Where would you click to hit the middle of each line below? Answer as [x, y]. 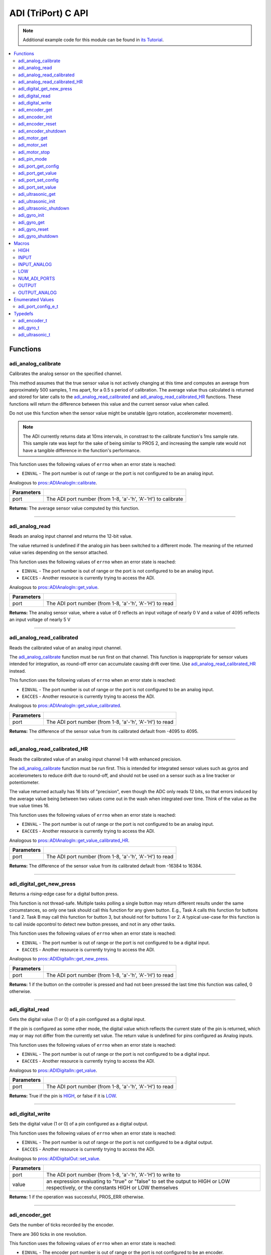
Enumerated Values [34, 299]
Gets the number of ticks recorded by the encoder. [62, 1225]
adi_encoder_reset [37, 124]
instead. [18, 671]
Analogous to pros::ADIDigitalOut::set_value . [55, 1158]
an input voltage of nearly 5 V [40, 619]
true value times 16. [29, 806]
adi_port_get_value [38, 173]
